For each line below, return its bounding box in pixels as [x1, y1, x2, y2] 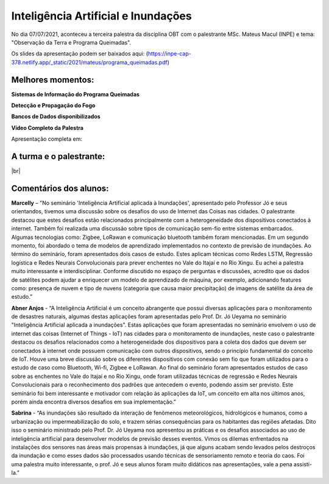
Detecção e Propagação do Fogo [11, 102, 96, 109]
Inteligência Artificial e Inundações [11, 9, 192, 23]
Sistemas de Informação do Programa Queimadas [11, 90, 140, 98]
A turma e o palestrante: [11, 151, 105, 162]
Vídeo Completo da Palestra [11, 124, 83, 131]
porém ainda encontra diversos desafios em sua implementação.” [11, 398, 177, 405]
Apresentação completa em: [11, 135, 82, 143]
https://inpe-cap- [147, 50, 191, 57]
